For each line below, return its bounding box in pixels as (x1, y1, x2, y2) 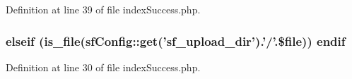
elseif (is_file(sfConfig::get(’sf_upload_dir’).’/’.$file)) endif (6, 32, 346, 49)
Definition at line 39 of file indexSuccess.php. (6, 2, 201, 16)
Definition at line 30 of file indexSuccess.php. (6, 59, 201, 74)
